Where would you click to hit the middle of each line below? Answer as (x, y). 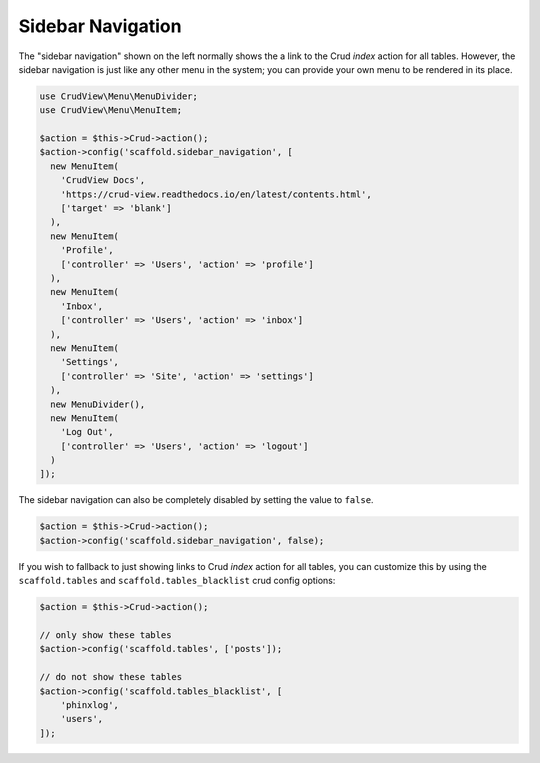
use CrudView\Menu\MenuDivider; (119, 96)
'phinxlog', (90, 704)
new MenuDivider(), (98, 404)
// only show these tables (105, 634)
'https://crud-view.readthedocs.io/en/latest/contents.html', (216, 194)
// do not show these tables (111, 677)
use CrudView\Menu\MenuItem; (111, 110)
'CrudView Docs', (103, 180)
